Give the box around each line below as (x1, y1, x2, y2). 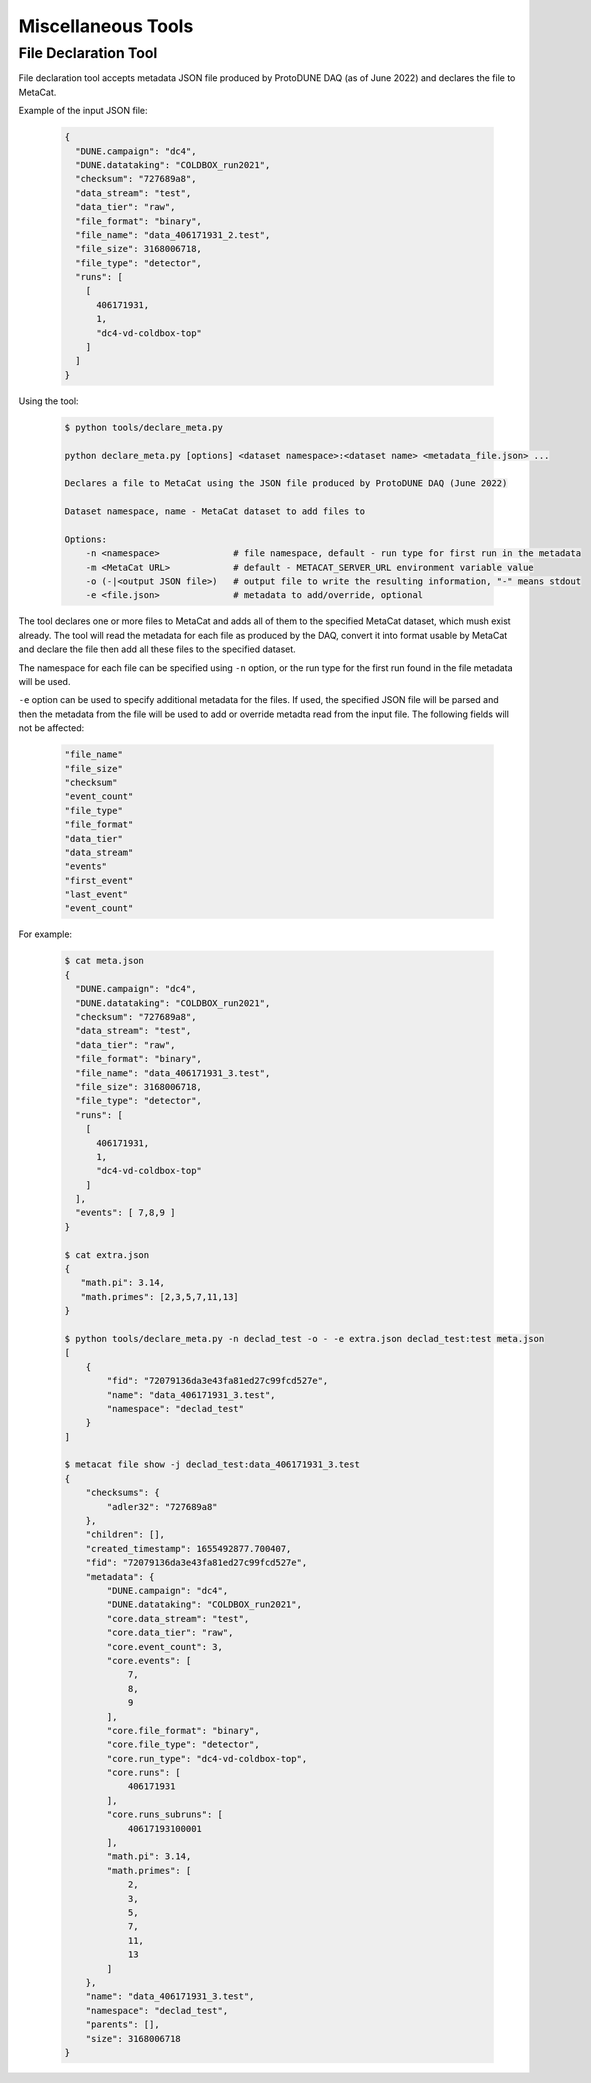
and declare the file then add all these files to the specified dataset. (18, 643, 297, 655)
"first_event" (64, 875, 134, 886)
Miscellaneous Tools (18, 15, 194, 37)
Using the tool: (18, 395, 79, 407)
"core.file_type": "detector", (106, 1739, 260, 1750)
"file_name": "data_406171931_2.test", (75, 229, 271, 240)
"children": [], (85, 1529, 165, 1540)
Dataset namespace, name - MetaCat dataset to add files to (64, 506, 366, 517)
